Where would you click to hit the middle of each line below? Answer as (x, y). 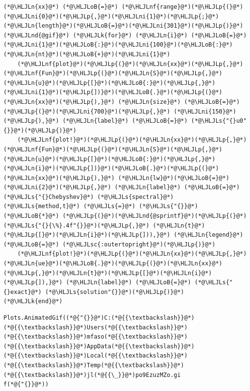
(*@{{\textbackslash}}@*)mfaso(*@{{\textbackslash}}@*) (96, 337)
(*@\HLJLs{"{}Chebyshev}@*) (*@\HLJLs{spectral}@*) (89, 197)
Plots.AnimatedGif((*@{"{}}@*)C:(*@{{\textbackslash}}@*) (99, 318)
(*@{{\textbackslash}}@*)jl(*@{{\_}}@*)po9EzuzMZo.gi (92, 375)
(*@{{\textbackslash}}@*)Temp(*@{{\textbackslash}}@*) (94, 365)
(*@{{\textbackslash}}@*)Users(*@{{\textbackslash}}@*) (96, 327)
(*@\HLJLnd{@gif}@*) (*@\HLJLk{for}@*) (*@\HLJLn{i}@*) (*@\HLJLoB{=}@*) (125, 35)
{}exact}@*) (23, 292)
